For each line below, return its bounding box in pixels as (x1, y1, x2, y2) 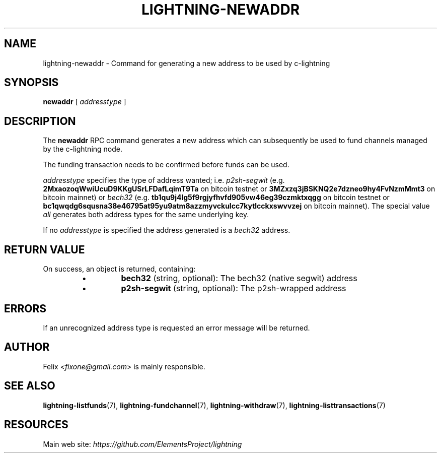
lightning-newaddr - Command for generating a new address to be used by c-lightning (43, 58, 330, 68)
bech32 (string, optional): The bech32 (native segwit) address (121, 273, 357, 284)
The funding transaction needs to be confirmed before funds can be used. (43, 160, 289, 169)
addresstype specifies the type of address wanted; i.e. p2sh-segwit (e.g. (43, 176, 285, 185)
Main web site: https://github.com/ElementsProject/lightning (43, 439, 242, 448)
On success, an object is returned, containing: (43, 265, 196, 274)
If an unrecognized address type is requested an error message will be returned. (43, 323, 310, 332)
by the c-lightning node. (43, 145, 123, 154)
